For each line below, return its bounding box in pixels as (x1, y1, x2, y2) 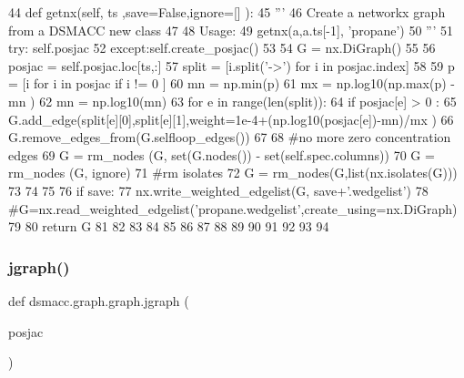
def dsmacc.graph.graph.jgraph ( (8, 291, 189, 310)
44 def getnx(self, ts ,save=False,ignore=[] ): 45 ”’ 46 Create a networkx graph (8, 3, 446, 21)
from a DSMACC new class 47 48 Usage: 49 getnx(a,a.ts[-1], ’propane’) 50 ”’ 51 (8, 20, 454, 39)
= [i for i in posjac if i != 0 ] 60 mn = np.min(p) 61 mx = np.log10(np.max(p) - (8, 74, 455, 93)
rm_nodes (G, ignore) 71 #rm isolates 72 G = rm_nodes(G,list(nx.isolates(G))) (8, 163, 458, 182)
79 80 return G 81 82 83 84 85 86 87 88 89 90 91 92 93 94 (8, 217, 329, 236)
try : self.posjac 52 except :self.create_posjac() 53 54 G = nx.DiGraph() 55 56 (8, 38, 436, 57)
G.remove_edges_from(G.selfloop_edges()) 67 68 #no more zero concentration (8, 128, 451, 147)
